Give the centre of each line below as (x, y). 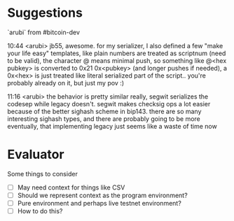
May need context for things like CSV (71, 187)
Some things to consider (43, 173)
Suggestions (45, 13)
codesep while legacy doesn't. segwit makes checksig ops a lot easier (109, 104)
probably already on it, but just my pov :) (66, 83)
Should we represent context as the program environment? (102, 195)
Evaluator (36, 155)
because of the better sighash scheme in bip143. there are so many (104, 111)
